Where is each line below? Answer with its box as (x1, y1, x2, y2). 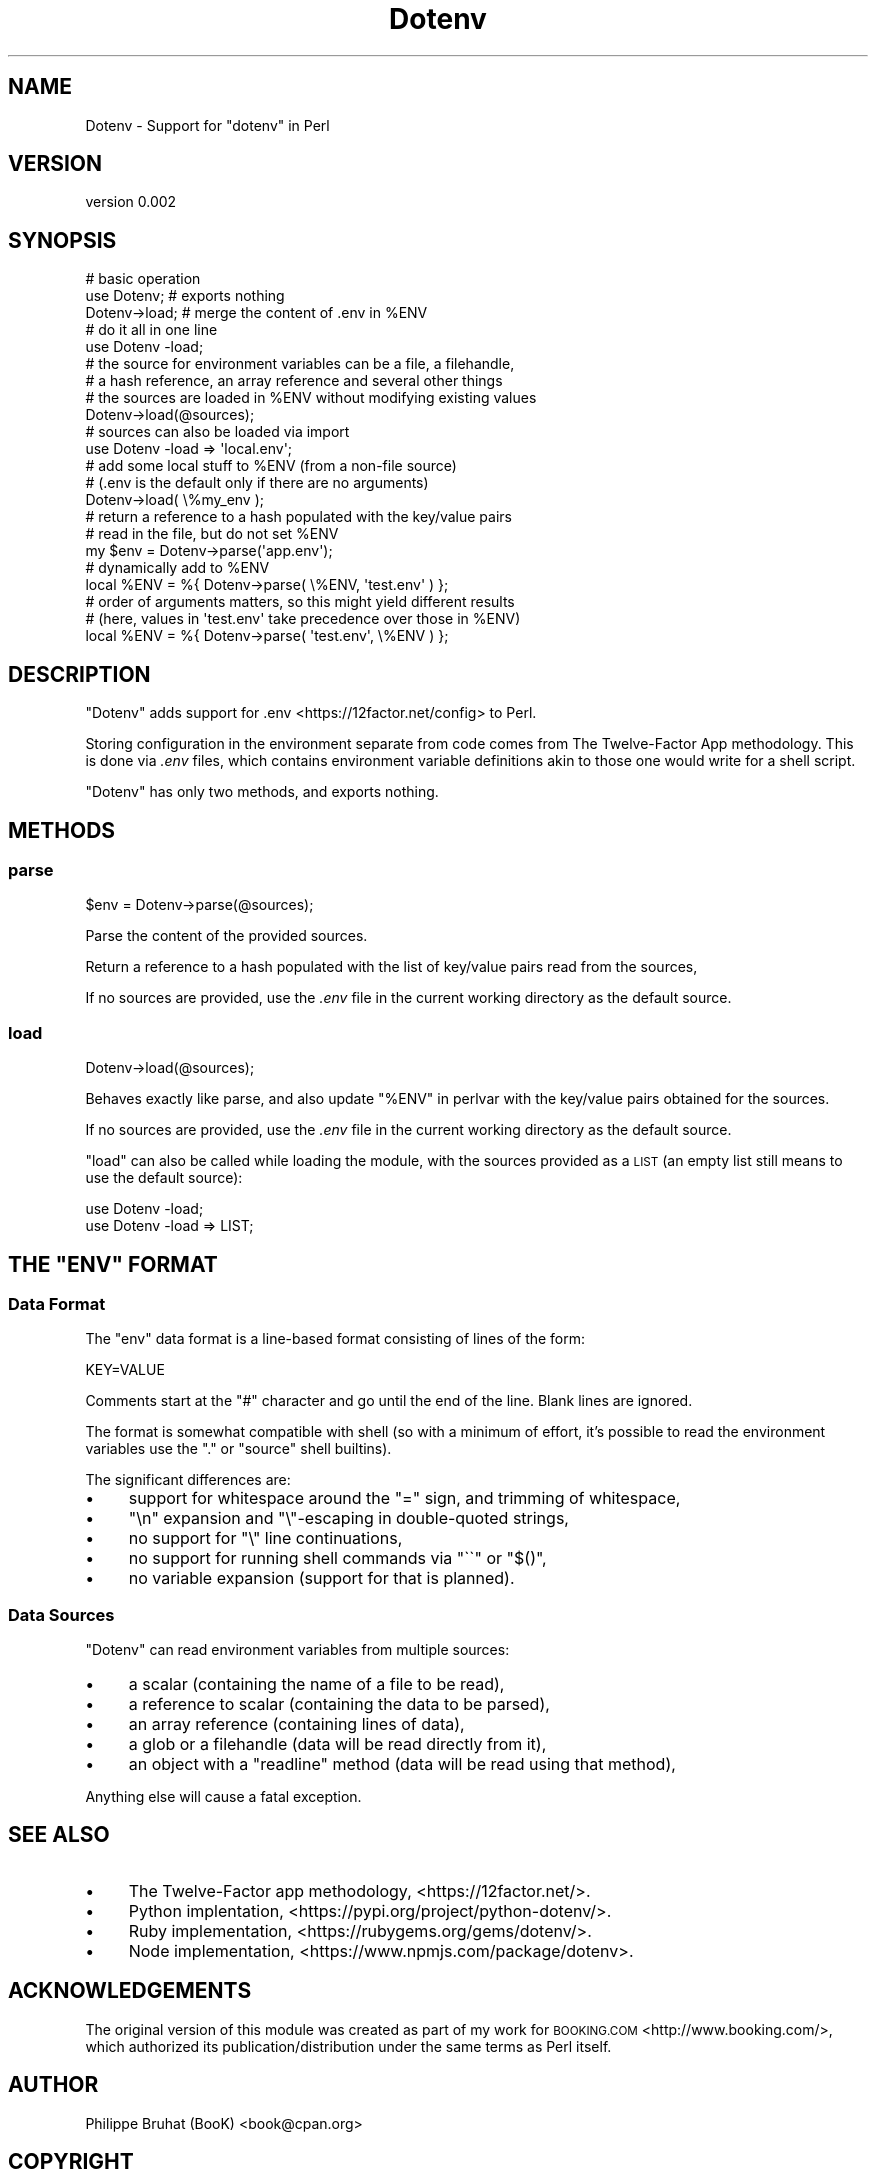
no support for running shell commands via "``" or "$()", (128, 1548, 547, 1569)
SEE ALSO (8, 1822, 110, 1848)
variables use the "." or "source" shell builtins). (85, 1440, 392, 1458)
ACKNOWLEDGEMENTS (8, 1978, 252, 2004)
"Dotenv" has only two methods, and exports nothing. (85, 783, 439, 801)
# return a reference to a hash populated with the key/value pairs (85, 508, 512, 526)
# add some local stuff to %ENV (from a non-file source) (85, 457, 457, 475)
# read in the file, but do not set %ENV (85, 525, 339, 543)
